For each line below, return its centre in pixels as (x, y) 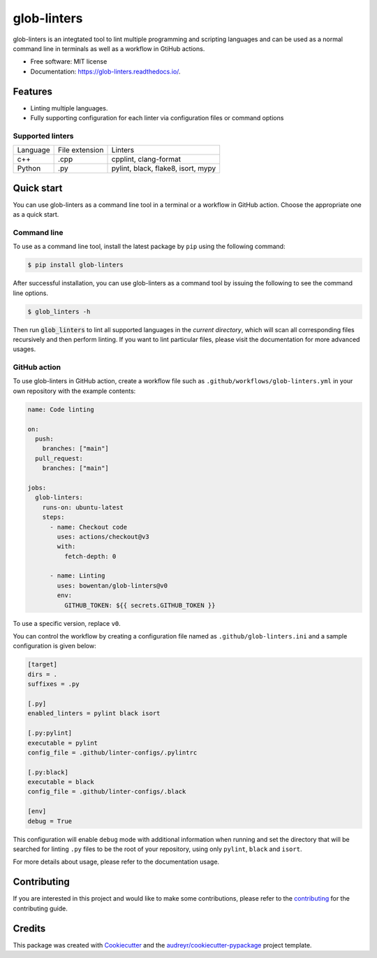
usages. (24, 349)
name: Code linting (61, 409)
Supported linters (43, 136)
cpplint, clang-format (146, 159)
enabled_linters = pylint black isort (94, 714)
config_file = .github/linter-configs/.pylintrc (112, 752)
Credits (29, 928)
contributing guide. (40, 908)
